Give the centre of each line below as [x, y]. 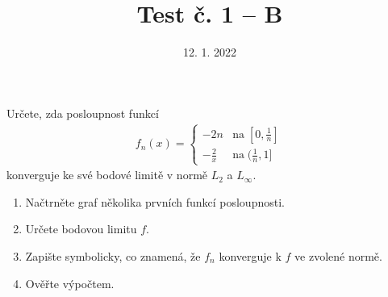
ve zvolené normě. [338, 256]
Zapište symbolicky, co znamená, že [113, 256]
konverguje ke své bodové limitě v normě [107, 175]
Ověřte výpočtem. [70, 283]
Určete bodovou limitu [81, 229]
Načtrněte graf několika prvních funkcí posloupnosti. [155, 201]
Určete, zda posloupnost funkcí [83, 113]
